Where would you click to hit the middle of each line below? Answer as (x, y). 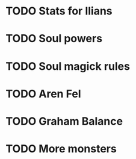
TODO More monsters (61, 149)
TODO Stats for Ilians (59, 11)
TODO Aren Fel (44, 94)
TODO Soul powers (54, 39)
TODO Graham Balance (64, 121)
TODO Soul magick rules (68, 66)
